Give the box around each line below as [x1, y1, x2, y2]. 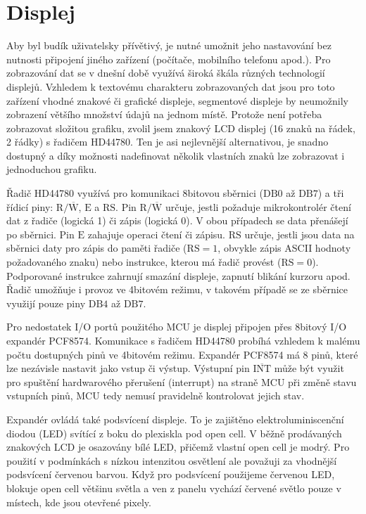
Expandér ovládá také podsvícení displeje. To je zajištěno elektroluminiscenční [6, 411, 344, 426]
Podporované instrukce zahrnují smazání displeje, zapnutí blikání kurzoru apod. [6, 268, 351, 283]
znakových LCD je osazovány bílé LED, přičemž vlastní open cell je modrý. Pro [6, 439, 350, 454]
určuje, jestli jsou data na [244, 226, 355, 241]
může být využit [274, 361, 344, 375]
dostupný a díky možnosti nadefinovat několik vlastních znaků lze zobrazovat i [6, 148, 345, 162]
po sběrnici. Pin [6, 226, 75, 241]
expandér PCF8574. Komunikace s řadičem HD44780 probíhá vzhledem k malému [6, 333, 360, 347]
